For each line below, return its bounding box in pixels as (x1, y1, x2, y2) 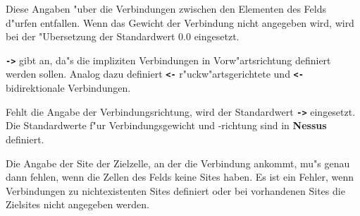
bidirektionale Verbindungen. (6, 80, 131, 95)
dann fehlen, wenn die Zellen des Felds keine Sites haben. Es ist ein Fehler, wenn (6, 169, 354, 184)
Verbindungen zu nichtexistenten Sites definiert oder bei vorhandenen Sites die (6, 183, 345, 198)
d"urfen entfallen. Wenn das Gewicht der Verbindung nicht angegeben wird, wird (6, 15, 354, 30)
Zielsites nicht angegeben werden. (6, 197, 149, 212)
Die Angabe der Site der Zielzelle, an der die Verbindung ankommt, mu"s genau (6, 155, 350, 170)
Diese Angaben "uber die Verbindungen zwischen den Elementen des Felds (6, 1, 326, 16)
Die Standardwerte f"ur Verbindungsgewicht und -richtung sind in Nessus (6, 118, 327, 133)
